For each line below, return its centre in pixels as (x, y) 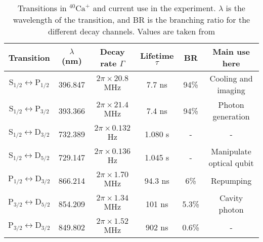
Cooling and (231, 78)
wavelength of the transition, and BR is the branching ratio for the (131, 19)
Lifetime (157, 55)
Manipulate (231, 151)
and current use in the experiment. (154, 8)
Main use (231, 51)
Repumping (231, 180)
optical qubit (231, 163)
